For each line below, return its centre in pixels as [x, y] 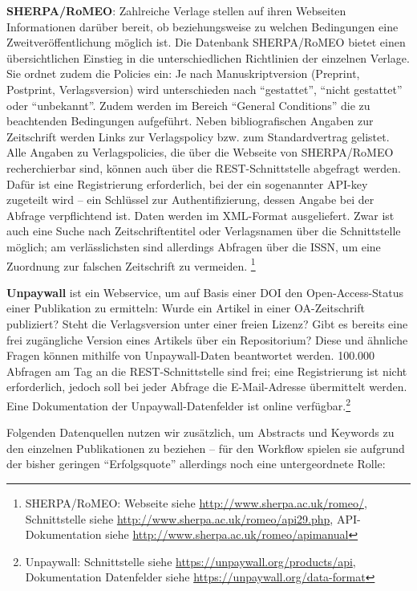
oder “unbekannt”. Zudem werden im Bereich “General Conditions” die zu [188, 105]
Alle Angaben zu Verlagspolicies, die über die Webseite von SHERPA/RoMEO [200, 152]
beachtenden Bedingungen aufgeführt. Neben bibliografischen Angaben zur [190, 121]
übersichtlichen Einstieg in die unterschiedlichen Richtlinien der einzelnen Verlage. [208, 57]
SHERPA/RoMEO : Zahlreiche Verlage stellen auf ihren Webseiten [176, 10]
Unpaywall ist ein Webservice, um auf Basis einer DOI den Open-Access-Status [205, 292]
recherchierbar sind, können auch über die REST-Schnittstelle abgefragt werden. [204, 167]
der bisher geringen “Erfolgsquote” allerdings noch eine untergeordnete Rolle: [196, 464]
